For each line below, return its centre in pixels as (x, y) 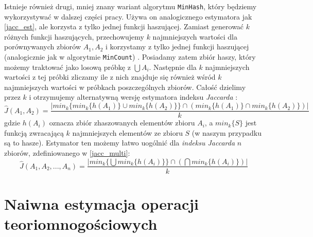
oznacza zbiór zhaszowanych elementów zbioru (122, 123)
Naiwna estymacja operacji (102, 203)
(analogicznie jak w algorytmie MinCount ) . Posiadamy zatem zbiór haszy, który (130, 57)
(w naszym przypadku (227, 132)
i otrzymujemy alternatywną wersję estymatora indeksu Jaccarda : (133, 97)
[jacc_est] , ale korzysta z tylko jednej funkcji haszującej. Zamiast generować (124, 26)
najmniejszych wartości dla (195, 36)
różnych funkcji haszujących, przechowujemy (74, 36)
